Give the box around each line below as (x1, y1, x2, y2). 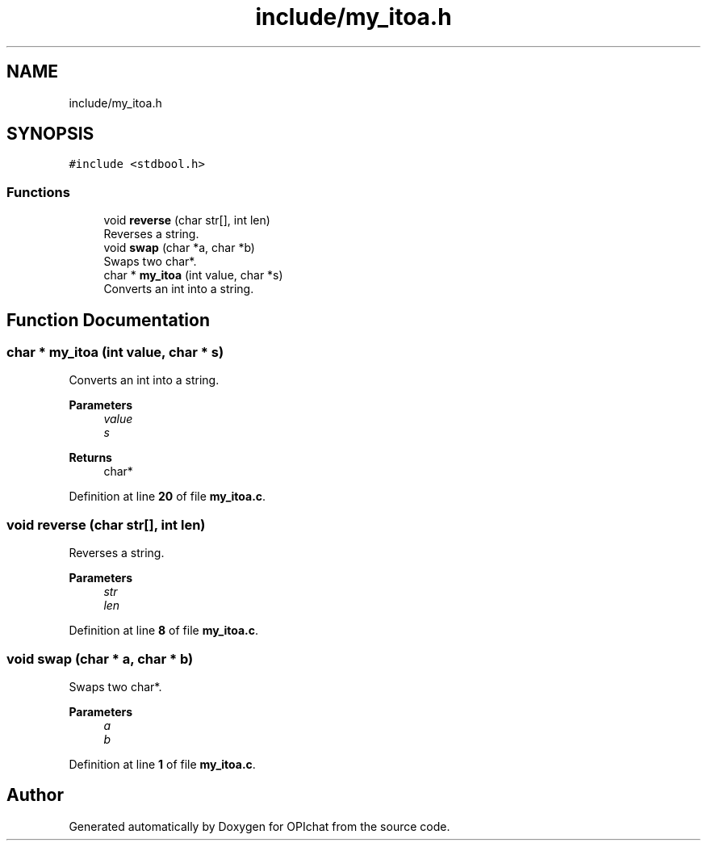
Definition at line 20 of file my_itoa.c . (69, 489, 266, 504)
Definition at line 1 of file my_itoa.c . (69, 757, 256, 771)
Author (6, 785, 64, 806)
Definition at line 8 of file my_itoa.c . (69, 623, 258, 638)
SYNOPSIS (6, 124, 94, 145)
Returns (69, 451, 112, 465)
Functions (6, 183, 70, 200)
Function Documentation (6, 309, 210, 330)
